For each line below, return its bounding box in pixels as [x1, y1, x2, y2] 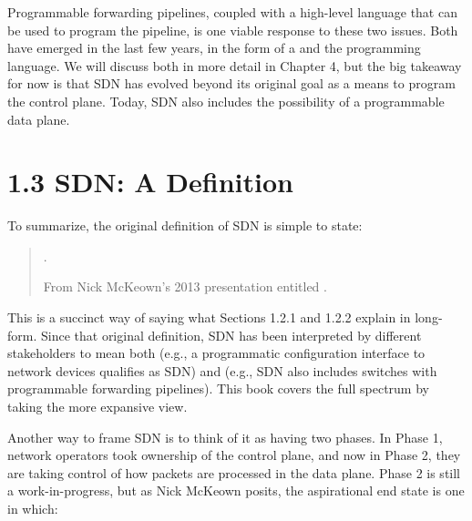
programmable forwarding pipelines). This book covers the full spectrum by [7, 379, 429, 398]
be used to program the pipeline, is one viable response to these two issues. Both [7, 20, 458, 39]
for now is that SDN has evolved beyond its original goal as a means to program [7, 74, 456, 93]
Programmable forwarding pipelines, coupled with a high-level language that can [7, 3, 457, 21]
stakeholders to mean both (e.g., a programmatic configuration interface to [7, 343, 426, 363]
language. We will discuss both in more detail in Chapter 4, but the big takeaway [7, 56, 462, 75]
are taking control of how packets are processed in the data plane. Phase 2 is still [7, 463, 460, 482]
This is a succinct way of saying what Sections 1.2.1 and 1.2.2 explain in [7, 308, 411, 327]
